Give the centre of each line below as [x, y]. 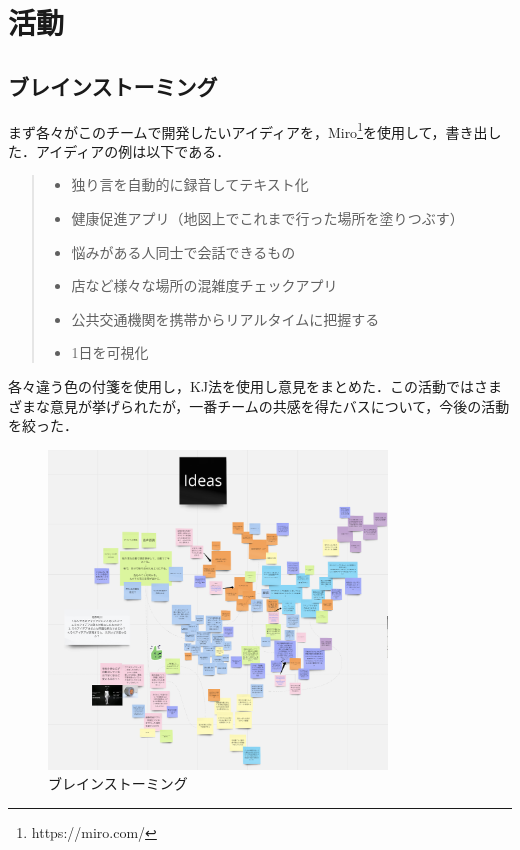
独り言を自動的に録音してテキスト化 [190, 184]
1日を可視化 [110, 352]
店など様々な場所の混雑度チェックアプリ [204, 285]
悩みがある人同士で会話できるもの [183, 251]
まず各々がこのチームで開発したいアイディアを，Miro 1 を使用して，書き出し [255, 130]
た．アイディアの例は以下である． [119, 150]
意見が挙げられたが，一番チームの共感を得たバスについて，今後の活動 [279, 405]
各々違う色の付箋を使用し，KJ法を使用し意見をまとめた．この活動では [241, 385]
